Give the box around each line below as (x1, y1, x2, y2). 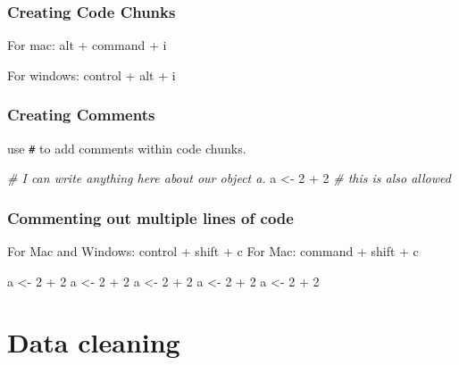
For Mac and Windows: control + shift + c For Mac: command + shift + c (7, 242, 419, 261)
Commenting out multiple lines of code (7, 206, 294, 228)
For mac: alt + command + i (7, 36, 167, 54)
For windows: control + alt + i (7, 65, 176, 84)
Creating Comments (7, 104, 155, 126)
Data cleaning (7, 324, 180, 361)
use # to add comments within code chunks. (7, 138, 246, 157)
